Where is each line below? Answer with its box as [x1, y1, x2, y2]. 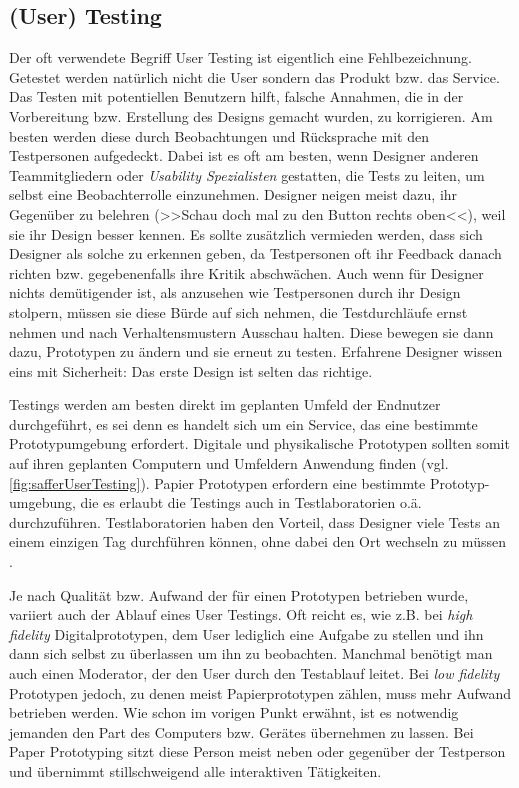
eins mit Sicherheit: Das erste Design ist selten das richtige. [9, 360, 373, 381]
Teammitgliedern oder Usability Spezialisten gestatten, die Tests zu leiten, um [9, 164, 485, 185]
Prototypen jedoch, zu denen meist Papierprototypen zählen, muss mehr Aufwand [9, 682, 512, 703]
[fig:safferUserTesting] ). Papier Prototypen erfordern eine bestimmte [9, 472, 426, 493]
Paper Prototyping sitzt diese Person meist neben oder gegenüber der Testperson [9, 741, 506, 762]
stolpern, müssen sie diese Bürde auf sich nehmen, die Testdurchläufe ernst [9, 301, 468, 322]
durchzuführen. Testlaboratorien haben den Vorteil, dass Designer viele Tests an [9, 511, 500, 532]
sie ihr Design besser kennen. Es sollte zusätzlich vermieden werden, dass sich [9, 223, 483, 244]
